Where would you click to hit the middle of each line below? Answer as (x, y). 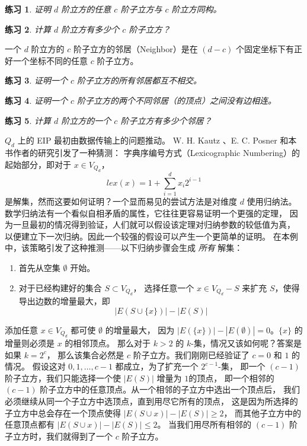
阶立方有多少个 (90, 29)
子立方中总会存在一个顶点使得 (63, 412)
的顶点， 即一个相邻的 (231, 377)
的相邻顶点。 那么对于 (108, 343)
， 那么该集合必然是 (85, 354)
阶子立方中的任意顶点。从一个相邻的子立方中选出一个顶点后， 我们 (170, 389)
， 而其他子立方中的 (263, 412)
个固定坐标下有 (265, 49)
